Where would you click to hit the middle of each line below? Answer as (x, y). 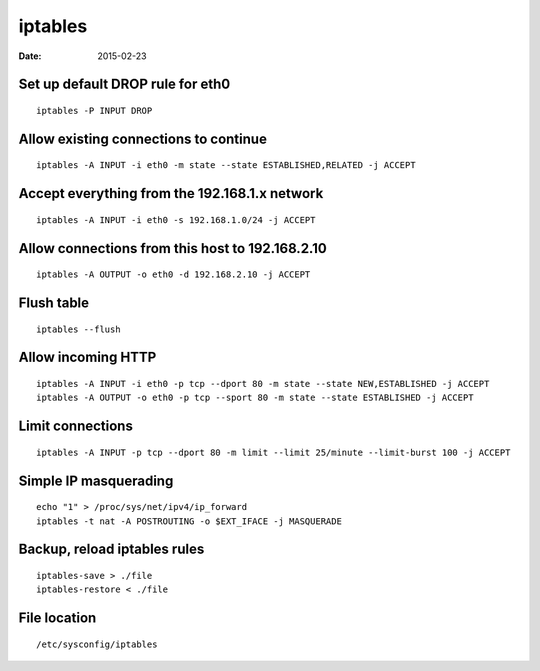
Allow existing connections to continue (142, 138)
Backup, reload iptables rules (111, 549)
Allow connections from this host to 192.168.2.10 (172, 248)
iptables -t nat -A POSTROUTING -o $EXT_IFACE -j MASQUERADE (189, 521)
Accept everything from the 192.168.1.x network (171, 193)
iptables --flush (78, 329)
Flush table (54, 302)
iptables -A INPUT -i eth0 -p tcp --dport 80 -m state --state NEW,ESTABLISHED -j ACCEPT (263, 383)
